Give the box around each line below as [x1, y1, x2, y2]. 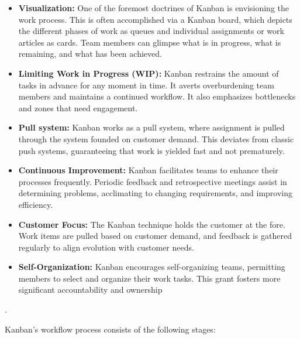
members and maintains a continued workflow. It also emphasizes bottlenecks [18, 90, 296, 102]
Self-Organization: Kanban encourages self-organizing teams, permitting [18, 261, 285, 273]
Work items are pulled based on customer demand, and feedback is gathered [18, 230, 292, 242]
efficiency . [18, 198, 53, 210]
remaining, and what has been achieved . [18, 47, 162, 60]
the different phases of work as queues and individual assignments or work [18, 25, 284, 37]
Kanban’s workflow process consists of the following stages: [5, 323, 216, 335]
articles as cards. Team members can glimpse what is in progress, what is [18, 36, 281, 48]
